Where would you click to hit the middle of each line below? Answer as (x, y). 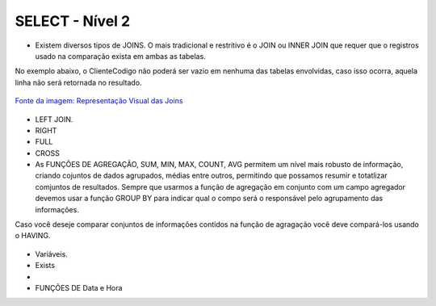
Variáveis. (51, 254)
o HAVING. (33, 236)
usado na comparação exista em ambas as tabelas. (120, 56)
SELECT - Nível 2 (73, 21)
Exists (45, 266)
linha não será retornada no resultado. (78, 82)
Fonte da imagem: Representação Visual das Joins (99, 101)
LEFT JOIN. (54, 119)
